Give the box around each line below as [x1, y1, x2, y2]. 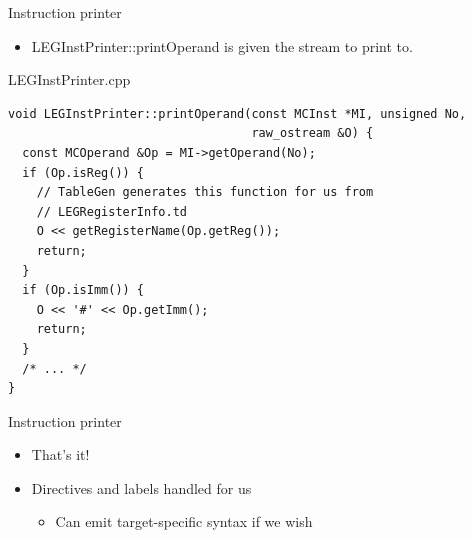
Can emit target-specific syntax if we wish [55, 511, 313, 532]
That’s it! [31, 444, 90, 465]
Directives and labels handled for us [31, 477, 252, 498]
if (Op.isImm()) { [22, 283, 145, 298]
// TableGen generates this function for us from [36, 185, 374, 200]
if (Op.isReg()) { [22, 165, 145, 180]
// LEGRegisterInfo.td [36, 204, 187, 219]
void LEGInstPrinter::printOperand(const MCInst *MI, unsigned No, [8, 106, 467, 121]
